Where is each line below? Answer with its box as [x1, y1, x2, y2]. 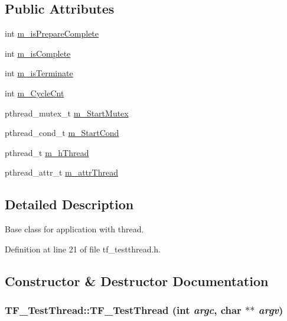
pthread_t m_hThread [5, 146, 89, 158]
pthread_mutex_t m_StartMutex [5, 106, 129, 119]
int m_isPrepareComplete [5, 27, 99, 40]
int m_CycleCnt [5, 86, 64, 99]
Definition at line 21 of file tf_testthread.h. [5, 242, 161, 255]
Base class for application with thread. [5, 223, 144, 235]
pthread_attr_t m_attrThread [5, 166, 118, 179]
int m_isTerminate [5, 67, 73, 79]
